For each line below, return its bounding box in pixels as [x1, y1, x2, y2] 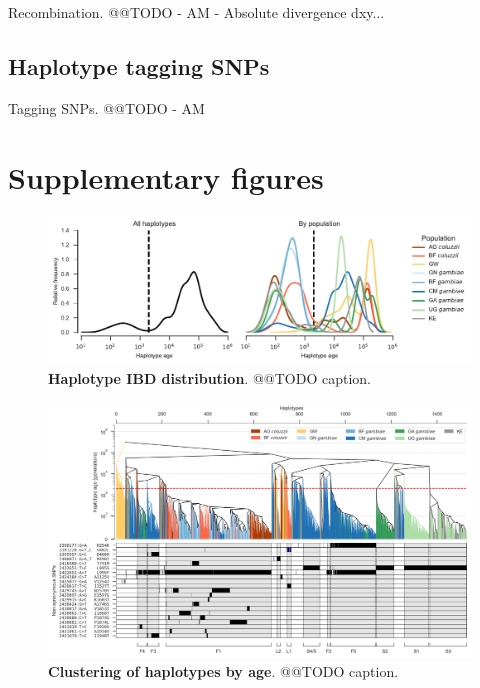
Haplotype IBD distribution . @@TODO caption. [48, 367, 371, 388]
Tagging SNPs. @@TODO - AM [8, 97, 205, 118]
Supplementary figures [8, 156, 324, 197]
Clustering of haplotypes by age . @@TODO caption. [48, 661, 399, 682]
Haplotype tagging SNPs [8, 50, 270, 81]
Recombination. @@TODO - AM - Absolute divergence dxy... [8, 2, 385, 22]
